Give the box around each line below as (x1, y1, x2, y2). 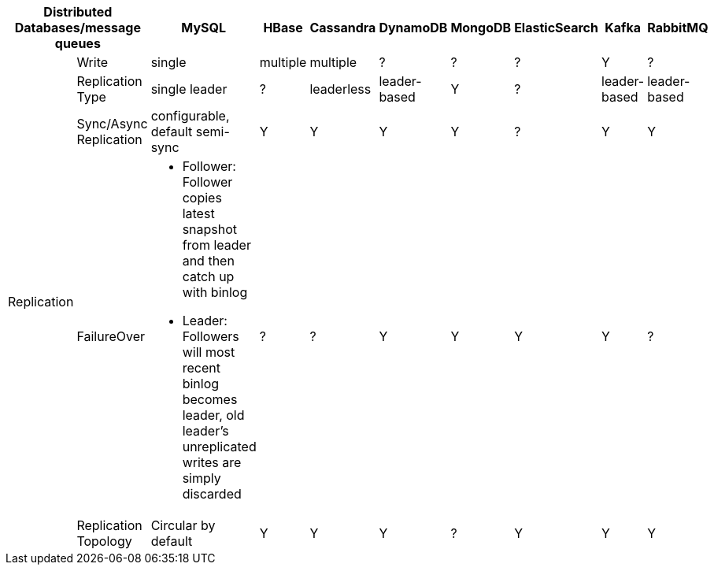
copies (182, 190, 222, 206)
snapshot (182, 221, 238, 237)
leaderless (309, 81, 372, 97)
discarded (182, 486, 242, 502)
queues (54, 35, 101, 51)
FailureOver (76, 328, 145, 344)
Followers (182, 328, 239, 344)
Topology (76, 533, 132, 549)
